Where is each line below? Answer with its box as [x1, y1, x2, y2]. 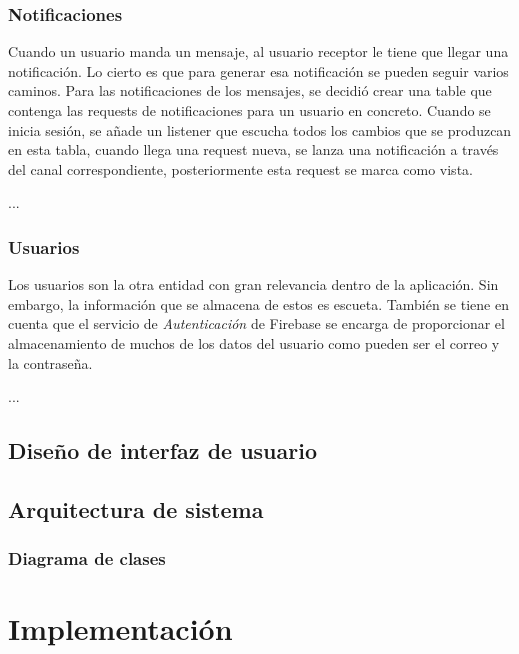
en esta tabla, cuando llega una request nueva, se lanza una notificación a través [8, 139, 499, 160]
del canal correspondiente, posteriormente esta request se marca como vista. [8, 158, 473, 179]
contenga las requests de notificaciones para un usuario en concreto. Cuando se [8, 100, 491, 120]
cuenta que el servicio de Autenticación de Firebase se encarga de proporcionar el [8, 313, 505, 334]
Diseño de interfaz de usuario [8, 435, 317, 466]
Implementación [8, 608, 233, 649]
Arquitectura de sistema [8, 493, 264, 524]
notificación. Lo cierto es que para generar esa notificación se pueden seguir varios [8, 60, 509, 81]
